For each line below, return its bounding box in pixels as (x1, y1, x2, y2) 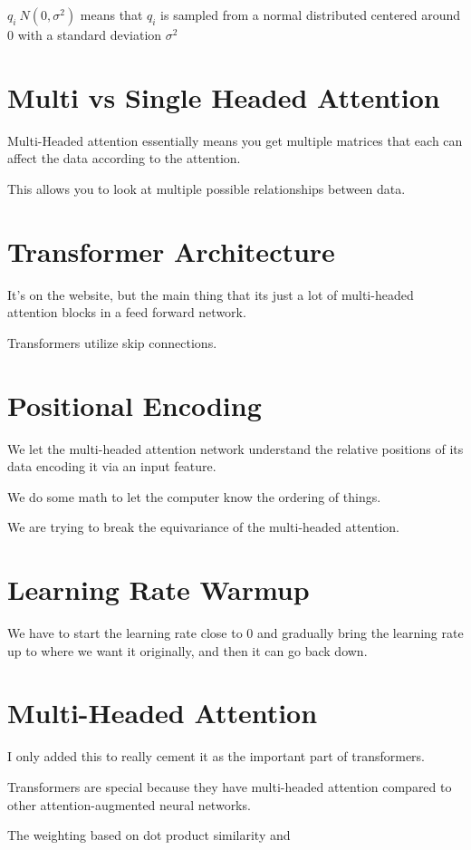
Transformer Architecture (7, 232, 335, 269)
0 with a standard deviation (7, 25, 162, 43)
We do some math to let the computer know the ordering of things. (7, 487, 381, 506)
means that (80, 5, 143, 24)
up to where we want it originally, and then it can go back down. (7, 641, 368, 660)
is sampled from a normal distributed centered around (160, 5, 461, 24)
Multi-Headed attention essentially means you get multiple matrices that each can (7, 130, 463, 150)
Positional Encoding (7, 386, 262, 423)
